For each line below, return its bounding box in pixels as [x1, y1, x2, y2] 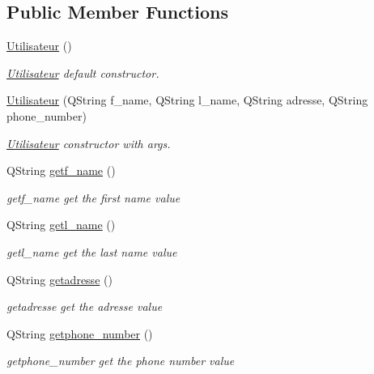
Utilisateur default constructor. [6, 64, 159, 81]
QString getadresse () [6, 270, 113, 287]
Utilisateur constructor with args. [6, 134, 171, 151]
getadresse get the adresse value [6, 298, 163, 315]
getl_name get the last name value [6, 243, 177, 260]
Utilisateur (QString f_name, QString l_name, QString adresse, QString [6, 91, 368, 108]
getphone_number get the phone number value [6, 352, 235, 369]
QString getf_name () [6, 162, 116, 179]
